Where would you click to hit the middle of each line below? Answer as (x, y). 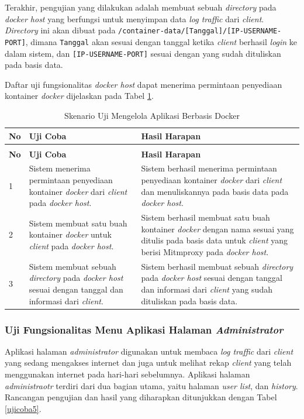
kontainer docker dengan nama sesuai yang (217, 229)
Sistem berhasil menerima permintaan (209, 168)
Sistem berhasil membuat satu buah (205, 217)
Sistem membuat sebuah (72, 266)
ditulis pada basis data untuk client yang (214, 240)
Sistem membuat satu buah (78, 223)
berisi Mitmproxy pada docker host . (205, 251)
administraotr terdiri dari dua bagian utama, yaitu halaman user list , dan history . (151, 385)
